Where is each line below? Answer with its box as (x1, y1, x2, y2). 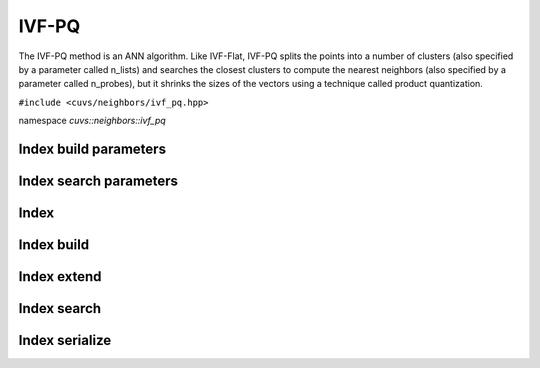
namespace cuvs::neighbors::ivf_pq (18, 115, 167, 127)
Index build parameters (18, 140, 167, 157)
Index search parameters (18, 172, 179, 189)
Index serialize (18, 332, 112, 349)
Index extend (18, 268, 102, 285)
